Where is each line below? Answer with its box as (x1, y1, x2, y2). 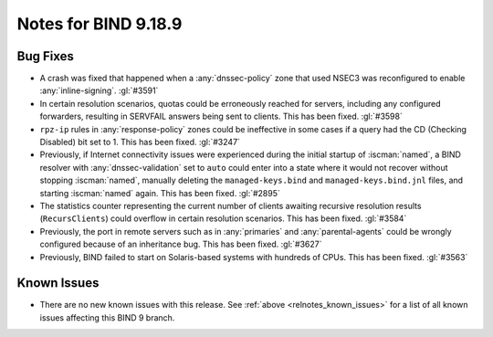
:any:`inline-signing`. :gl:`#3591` (39, 85, 159, 96)
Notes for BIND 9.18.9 (16, 14, 183, 34)
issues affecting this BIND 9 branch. (39, 311, 175, 323)
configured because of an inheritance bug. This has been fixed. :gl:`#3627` (39, 238, 323, 250)
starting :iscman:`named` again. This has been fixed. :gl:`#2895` (39, 187, 280, 198)
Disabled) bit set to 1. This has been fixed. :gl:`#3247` (39, 137, 241, 148)
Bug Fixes (16, 48, 75, 64)
